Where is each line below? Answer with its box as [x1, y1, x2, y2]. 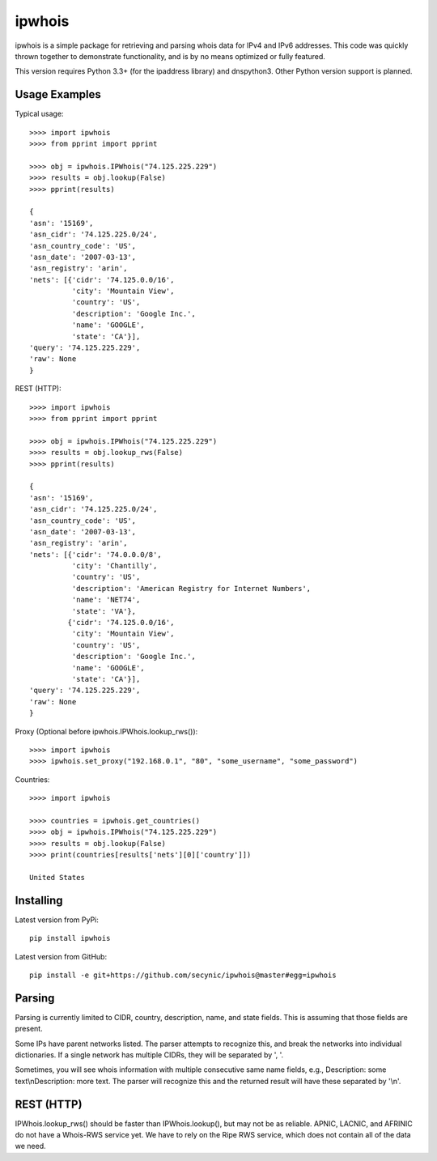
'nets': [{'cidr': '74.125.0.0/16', [29, 275, 175, 284]
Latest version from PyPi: [15, 915, 99, 925]
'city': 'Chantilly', [71, 561, 158, 571]
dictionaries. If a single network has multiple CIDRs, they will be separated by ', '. [15, 1050, 283, 1060]
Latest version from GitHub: [15, 951, 108, 961]
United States [29, 873, 85, 882]
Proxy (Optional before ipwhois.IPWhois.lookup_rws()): [15, 726, 198, 736]
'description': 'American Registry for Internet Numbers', [71, 584, 312, 593]
